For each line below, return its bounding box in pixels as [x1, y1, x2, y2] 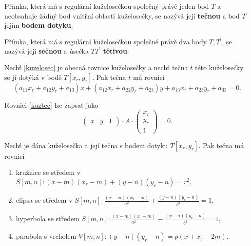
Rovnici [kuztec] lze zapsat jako [4, 99, 98, 110]
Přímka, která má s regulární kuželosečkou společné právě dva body [4, 36, 207, 46]
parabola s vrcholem [16, 231, 77, 241]
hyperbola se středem [16, 213, 79, 224]
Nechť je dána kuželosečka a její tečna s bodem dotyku [4, 140, 168, 150]
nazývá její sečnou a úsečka [4, 46, 89, 56]
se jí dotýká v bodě [4, 72, 62, 82]
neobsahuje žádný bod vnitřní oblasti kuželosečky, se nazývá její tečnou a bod [4, 10, 240, 20]
